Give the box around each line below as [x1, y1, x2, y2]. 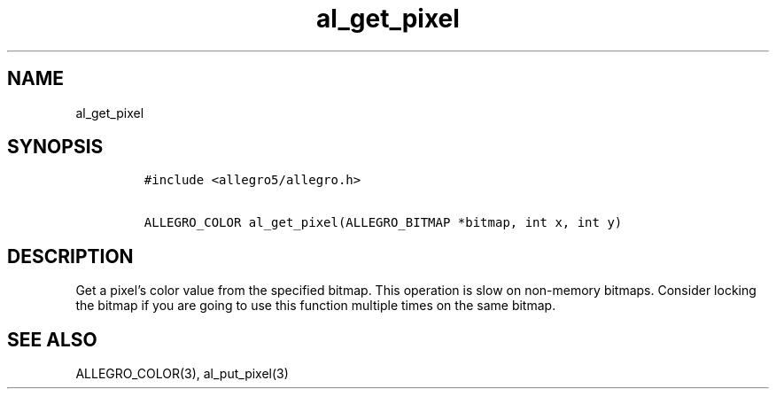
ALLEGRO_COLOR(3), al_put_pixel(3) [75, 366, 289, 382]
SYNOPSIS [7, 136, 104, 159]
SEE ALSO [7, 328, 97, 351]
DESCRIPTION [7, 245, 134, 268]
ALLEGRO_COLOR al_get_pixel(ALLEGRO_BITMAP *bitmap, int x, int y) [144, 215, 623, 230]
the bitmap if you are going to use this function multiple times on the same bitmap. [75, 298, 556, 314]
